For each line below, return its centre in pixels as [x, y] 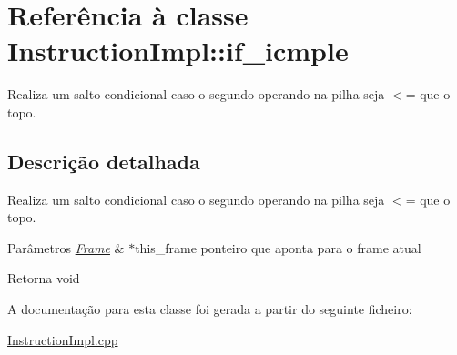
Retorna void [44, 278]
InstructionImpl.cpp [63, 339]
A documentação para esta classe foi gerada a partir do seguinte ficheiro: [210, 309]
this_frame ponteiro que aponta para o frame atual [278, 247]
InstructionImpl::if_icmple [178, 51]
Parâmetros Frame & [66, 247]
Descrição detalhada [104, 161]
